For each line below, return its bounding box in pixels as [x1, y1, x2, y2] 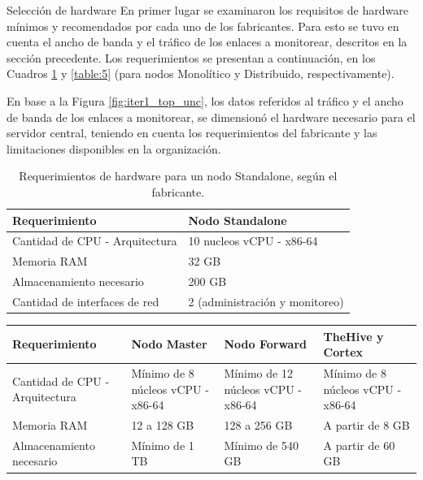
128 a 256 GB [224, 416, 293, 433]
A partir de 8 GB [323, 416, 410, 433]
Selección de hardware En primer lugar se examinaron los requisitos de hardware [7, 2, 408, 18]
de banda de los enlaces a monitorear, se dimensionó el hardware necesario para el [7, 108, 416, 125]
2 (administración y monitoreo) [188, 292, 344, 309]
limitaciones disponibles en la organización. [7, 140, 221, 157]
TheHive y [323, 327, 384, 344]
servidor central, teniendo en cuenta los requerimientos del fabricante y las [7, 124, 377, 141]
